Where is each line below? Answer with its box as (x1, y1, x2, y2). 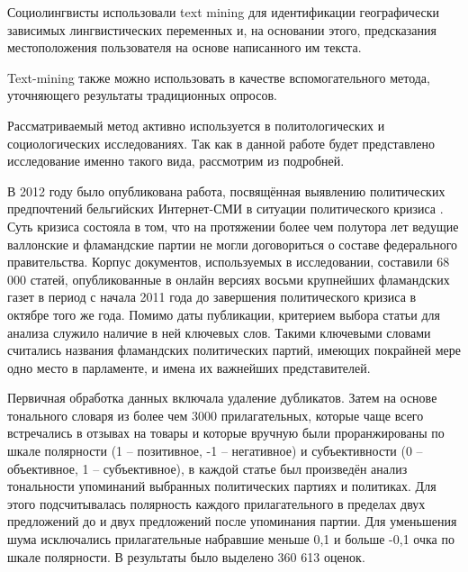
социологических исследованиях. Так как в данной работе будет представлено (7, 133, 436, 152)
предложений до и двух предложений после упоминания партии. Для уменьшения (7, 512, 457, 531)
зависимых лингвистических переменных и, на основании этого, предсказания (7, 20, 436, 39)
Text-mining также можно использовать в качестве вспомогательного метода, (7, 68, 430, 86)
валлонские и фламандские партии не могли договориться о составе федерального (7, 234, 458, 253)
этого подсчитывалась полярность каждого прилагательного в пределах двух (7, 494, 426, 513)
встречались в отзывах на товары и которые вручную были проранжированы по (7, 423, 445, 442)
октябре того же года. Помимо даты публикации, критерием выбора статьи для (7, 304, 440, 323)
